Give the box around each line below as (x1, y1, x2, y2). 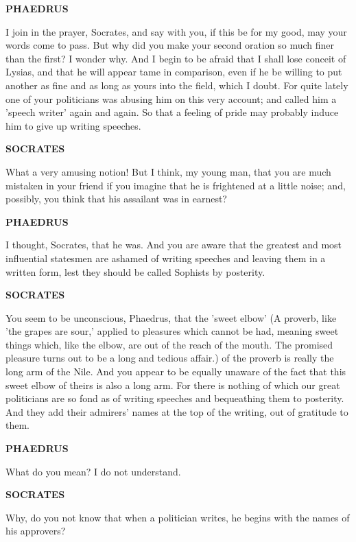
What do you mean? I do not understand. (5, 464, 181, 478)
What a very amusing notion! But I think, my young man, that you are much (5, 164, 331, 178)
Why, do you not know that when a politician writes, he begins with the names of (5, 510, 350, 524)
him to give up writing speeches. (5, 118, 141, 132)
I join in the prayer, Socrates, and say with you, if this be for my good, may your (5, 24, 347, 38)
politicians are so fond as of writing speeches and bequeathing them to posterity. (5, 391, 344, 405)
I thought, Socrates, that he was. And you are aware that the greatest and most (5, 237, 342, 252)
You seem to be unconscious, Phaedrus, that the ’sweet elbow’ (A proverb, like (5, 310, 337, 325)
